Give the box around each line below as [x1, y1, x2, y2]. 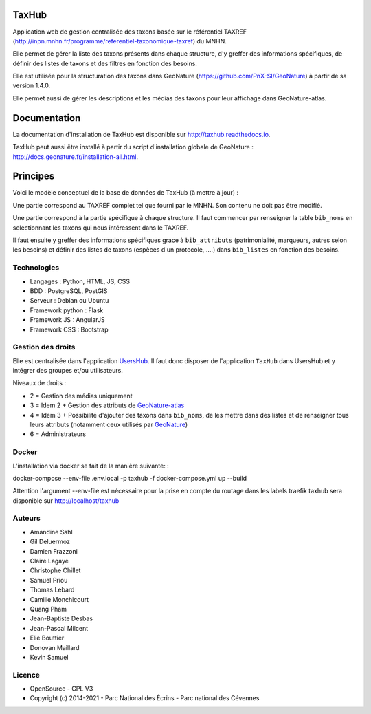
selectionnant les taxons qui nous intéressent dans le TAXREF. [12, 224, 189, 232]
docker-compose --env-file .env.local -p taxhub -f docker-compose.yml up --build [12, 474, 247, 482]
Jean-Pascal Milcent [30, 624, 89, 632]
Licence [12, 670, 41, 680]
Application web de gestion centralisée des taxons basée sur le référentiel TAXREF [12, 28, 247, 36]
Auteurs [12, 513, 41, 523]
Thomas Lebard [30, 585, 75, 594]
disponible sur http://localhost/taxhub [12, 496, 120, 505]
